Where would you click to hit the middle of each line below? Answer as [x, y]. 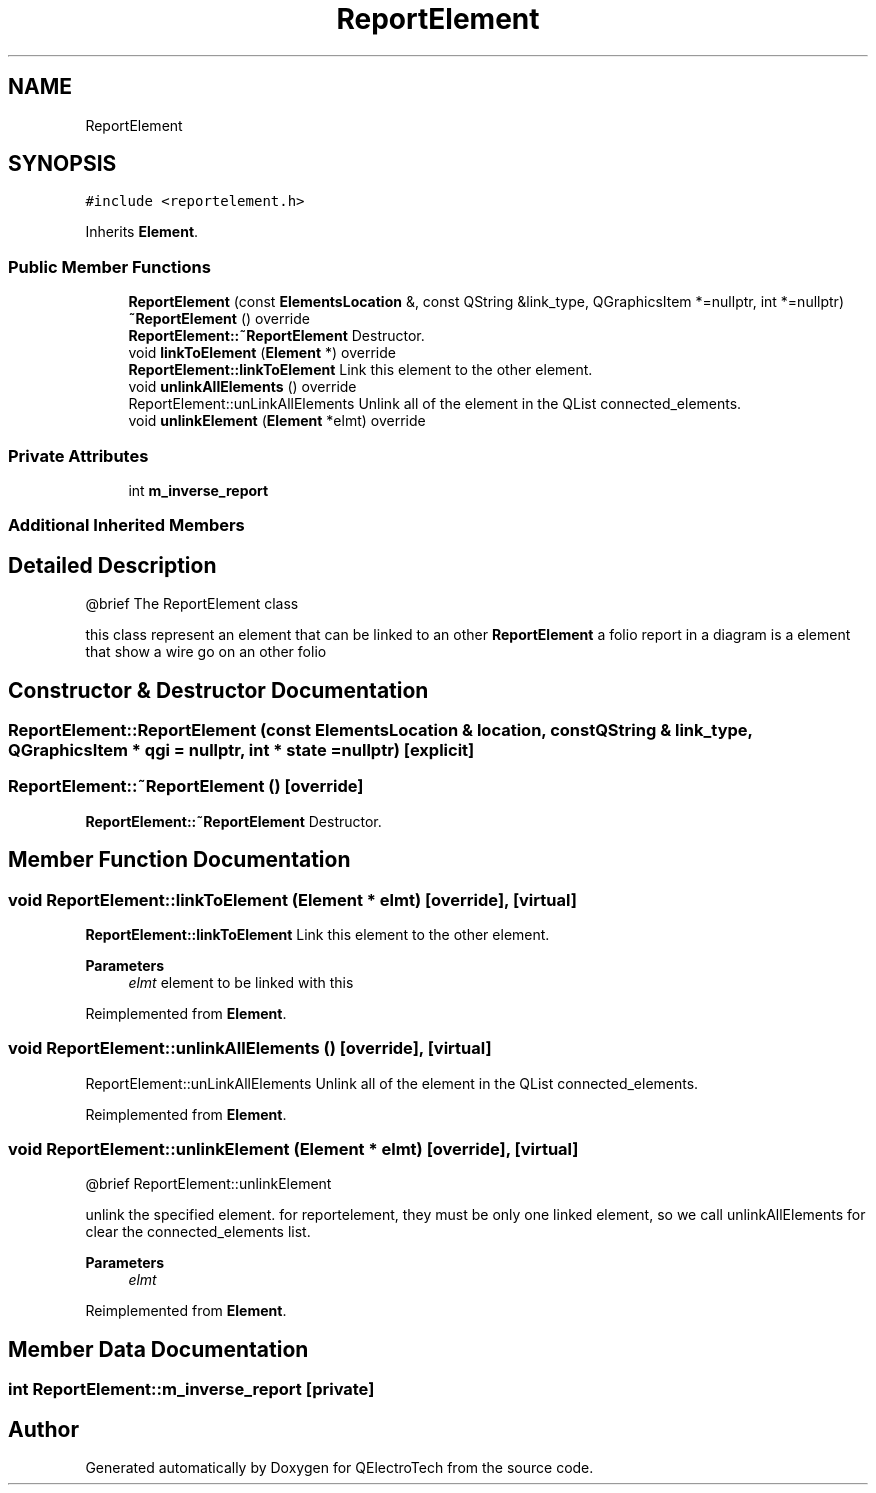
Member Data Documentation [158, 1349]
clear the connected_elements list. [198, 1232]
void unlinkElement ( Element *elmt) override [277, 421]
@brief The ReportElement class [192, 604]
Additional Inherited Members [126, 525]
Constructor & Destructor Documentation [218, 690]
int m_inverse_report [198, 490]
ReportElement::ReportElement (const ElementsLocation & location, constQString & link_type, [380, 730]
